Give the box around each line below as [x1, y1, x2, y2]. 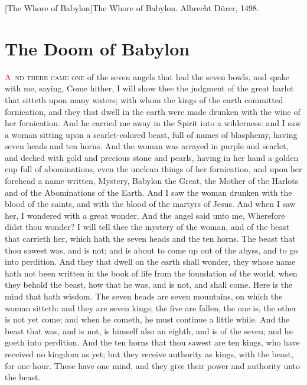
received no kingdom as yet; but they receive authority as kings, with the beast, [5, 347, 293, 360]
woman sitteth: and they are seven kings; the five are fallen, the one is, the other [5, 301, 297, 314]
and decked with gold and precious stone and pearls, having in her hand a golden [5, 151, 299, 163]
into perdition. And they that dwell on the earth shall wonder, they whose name [5, 255, 296, 268]
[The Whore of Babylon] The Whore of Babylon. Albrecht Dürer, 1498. [5, 2, 259, 14]
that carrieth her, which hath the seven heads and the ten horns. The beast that [5, 232, 296, 245]
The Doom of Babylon [5, 36, 190, 60]
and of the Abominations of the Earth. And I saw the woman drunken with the [5, 186, 292, 198]
